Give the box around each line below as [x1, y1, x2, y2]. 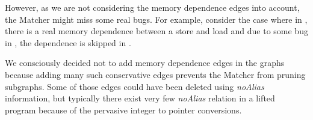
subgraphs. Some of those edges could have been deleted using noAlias [5, 80, 264, 92]
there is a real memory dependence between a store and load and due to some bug [5, 25, 308, 37]
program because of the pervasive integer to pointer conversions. [5, 103, 242, 116]
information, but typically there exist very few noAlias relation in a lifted [5, 92, 275, 104]
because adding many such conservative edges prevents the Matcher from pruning [5, 68, 306, 80]
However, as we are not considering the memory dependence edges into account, [5, 1, 300, 13]
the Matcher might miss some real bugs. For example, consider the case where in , [5, 13, 308, 25]
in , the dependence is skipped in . [5, 36, 131, 49]
